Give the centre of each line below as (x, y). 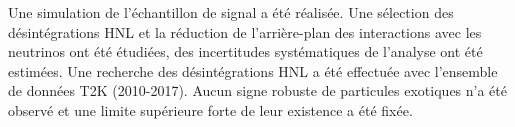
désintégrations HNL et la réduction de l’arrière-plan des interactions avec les (245, 31)
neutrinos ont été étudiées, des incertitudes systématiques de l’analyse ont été (245, 51)
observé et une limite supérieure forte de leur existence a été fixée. (210, 109)
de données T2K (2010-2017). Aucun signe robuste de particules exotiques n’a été (257, 90)
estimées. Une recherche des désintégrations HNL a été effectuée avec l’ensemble (253, 70)
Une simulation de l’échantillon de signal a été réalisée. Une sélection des (231, 12)
